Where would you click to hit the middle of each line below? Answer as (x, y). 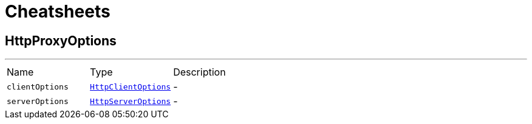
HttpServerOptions (131, 101)
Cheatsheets (58, 11)
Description (199, 72)
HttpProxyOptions (61, 41)
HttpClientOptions (131, 86)
